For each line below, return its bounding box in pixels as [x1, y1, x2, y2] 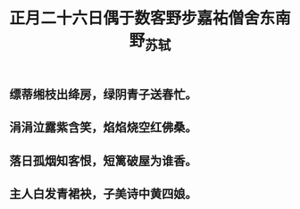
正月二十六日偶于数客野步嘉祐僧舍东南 [9, 8, 292, 29]
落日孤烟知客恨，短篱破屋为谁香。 [9, 153, 197, 168]
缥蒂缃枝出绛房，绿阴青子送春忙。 [9, 87, 197, 102]
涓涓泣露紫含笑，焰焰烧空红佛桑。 [9, 120, 197, 135]
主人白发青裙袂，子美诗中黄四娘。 [9, 186, 197, 201]
